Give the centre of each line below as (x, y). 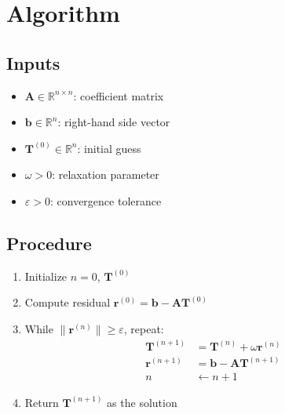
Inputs (33, 62)
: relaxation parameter (106, 174)
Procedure (49, 243)
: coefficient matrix (119, 95)
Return (42, 402)
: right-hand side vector (114, 122)
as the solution (142, 402)
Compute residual (68, 302)
